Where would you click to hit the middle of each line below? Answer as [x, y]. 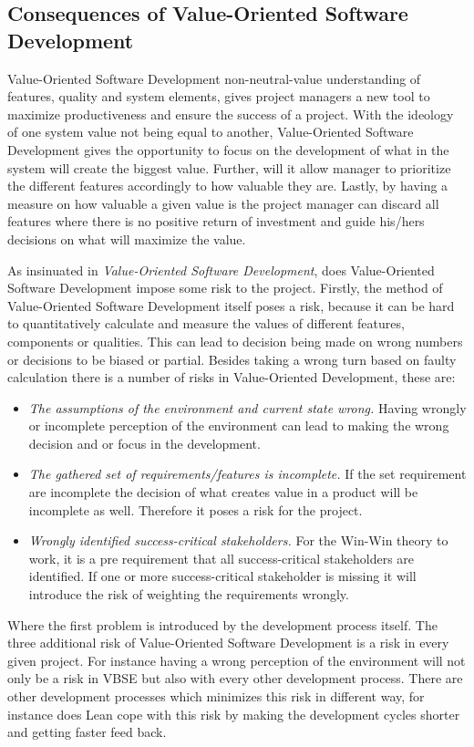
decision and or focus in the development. [144, 443]
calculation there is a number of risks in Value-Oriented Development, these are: [232, 377]
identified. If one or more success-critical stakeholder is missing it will [222, 576]
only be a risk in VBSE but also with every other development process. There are [235, 678]
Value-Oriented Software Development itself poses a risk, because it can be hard [231, 305]
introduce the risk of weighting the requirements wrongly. [189, 594]
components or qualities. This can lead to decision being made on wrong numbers [235, 341]
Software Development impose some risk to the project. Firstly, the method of [225, 288]
